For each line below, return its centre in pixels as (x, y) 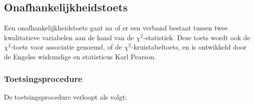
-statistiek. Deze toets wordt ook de (197, 37)
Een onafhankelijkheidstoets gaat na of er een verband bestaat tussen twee (116, 28)
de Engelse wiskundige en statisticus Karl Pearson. (80, 56)
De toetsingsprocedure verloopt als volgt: (65, 96)
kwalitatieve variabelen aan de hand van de (69, 37)
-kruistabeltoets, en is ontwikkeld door (189, 47)
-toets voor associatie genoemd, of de (66, 47)
